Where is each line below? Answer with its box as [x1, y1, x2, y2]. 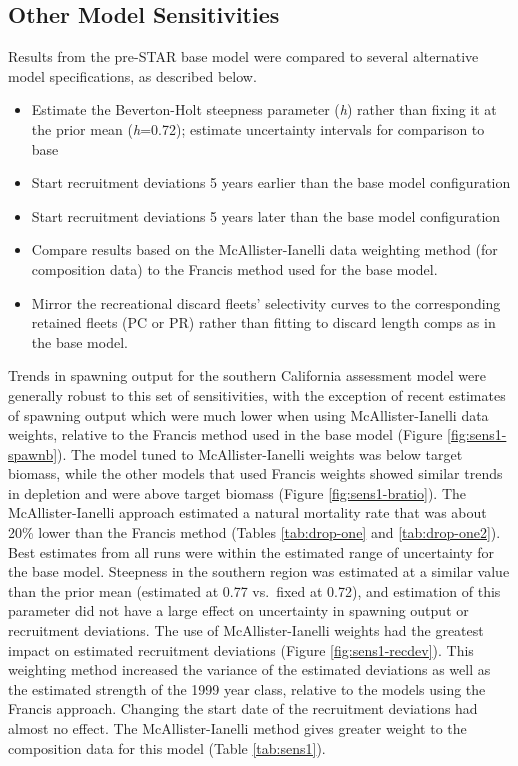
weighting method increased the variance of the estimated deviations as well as [8, 659, 491, 680]
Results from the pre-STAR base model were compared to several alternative [8, 46, 479, 67]
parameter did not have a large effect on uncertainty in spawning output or [8, 600, 469, 621]
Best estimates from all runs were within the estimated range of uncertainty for [8, 541, 495, 562]
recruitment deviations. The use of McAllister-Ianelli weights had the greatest [8, 620, 484, 641]
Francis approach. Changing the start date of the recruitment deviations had [8, 698, 478, 719]
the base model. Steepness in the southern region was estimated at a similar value [8, 561, 510, 582]
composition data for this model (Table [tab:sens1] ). [8, 737, 326, 758]
